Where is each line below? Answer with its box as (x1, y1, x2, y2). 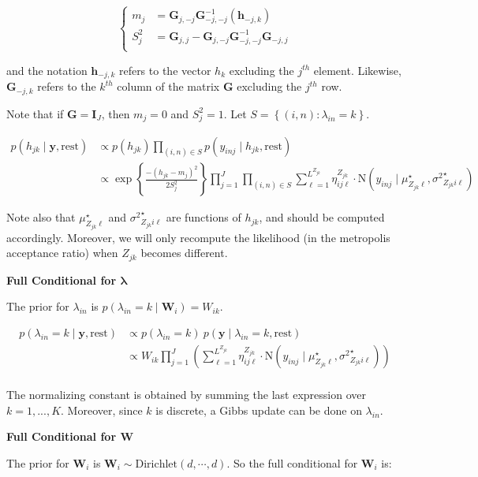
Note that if (6, 105, 64, 121)
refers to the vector (118, 61, 211, 78)
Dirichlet (135, 458, 178, 470)
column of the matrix (117, 78, 220, 95)
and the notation (6, 61, 88, 78)
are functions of (166, 209, 241, 225)
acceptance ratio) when (6, 244, 118, 261)
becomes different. (140, 244, 228, 261)
